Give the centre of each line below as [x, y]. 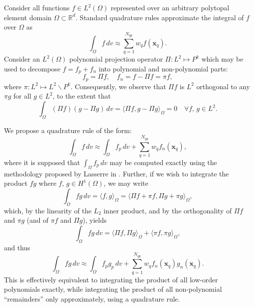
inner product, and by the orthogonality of [168, 210]
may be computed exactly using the [163, 162]
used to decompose [32, 68]
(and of [38, 220]
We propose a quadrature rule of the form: [68, 130]
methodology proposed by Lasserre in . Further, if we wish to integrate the [116, 173]
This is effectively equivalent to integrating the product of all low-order [111, 279]
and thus [17, 247]
